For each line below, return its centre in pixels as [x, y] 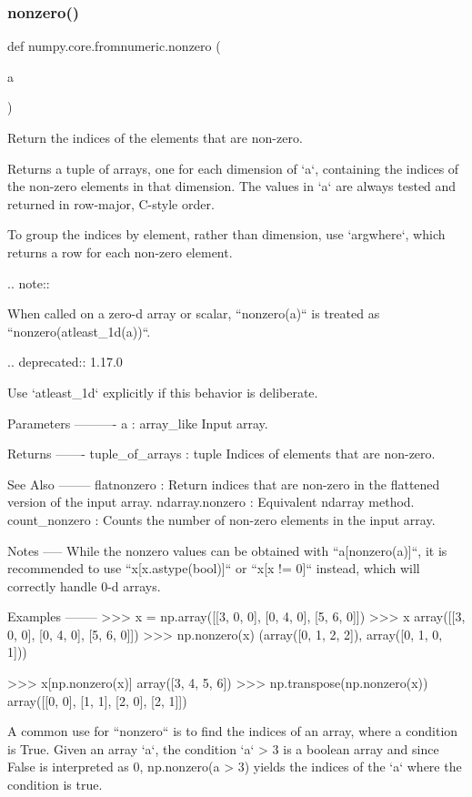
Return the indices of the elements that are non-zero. [155, 137]
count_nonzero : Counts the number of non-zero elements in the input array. [221, 519]
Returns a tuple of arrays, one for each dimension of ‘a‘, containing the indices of [233, 168]
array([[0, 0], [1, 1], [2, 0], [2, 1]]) [97, 700]
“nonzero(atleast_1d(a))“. [79, 331]
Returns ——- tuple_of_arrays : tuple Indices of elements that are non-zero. [221, 454]
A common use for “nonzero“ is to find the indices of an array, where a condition [233, 731]
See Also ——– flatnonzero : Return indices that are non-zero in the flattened [224, 484]
